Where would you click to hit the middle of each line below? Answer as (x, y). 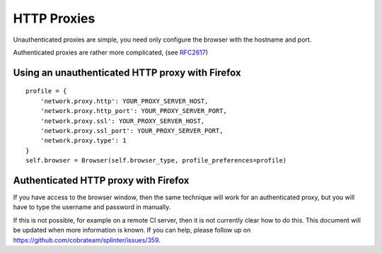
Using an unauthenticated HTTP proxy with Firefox (127, 72)
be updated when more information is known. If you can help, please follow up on (132, 230)
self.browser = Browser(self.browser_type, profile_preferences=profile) (156, 160)
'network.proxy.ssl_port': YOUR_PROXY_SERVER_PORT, (132, 130)
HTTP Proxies (54, 18)
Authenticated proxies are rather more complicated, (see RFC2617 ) (111, 52)
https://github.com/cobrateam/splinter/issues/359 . (87, 240)
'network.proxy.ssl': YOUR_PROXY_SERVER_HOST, (122, 121)
